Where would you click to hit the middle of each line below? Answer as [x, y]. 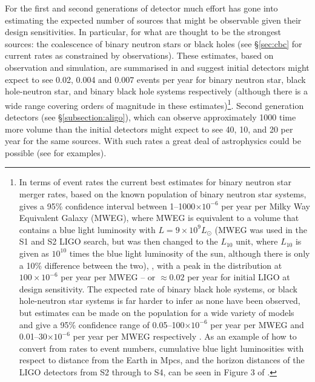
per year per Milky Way [266, 206]
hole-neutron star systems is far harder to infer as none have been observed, [160, 301]
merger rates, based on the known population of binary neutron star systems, [163, 193]
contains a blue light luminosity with [87, 229]
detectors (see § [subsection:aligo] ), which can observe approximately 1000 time [151, 117]
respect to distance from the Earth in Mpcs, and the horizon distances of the [162, 360]
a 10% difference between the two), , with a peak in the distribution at [151, 265]
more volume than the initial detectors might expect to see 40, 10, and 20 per [149, 129]
